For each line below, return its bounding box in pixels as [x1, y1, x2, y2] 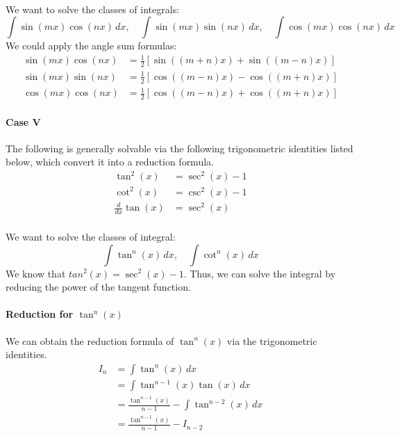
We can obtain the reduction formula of [6, 333, 174, 348]
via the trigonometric [226, 333, 317, 348]
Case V [6, 114, 41, 129]
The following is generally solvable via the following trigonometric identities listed [6, 140, 353, 155]
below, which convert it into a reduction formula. [6, 154, 214, 169]
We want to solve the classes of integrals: [6, 1, 180, 16]
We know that [6, 266, 66, 280]
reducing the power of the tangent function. [6, 280, 191, 294]
